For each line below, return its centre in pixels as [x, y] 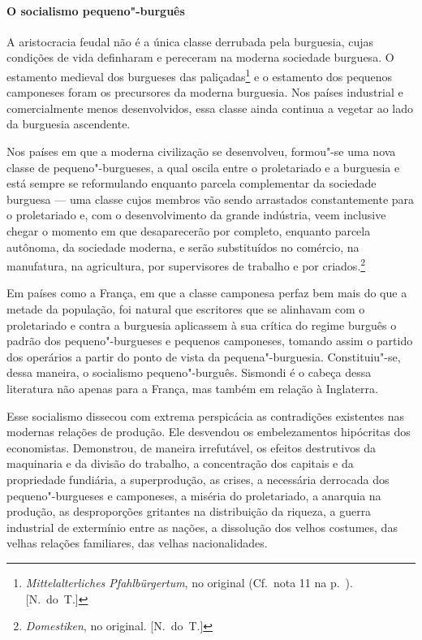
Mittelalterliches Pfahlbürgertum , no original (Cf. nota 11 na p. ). [189, 582]
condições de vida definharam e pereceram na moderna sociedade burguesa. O [200, 57]
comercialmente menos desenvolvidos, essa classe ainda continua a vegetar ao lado [210, 108]
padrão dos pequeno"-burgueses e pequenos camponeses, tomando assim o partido [210, 341]
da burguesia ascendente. [69, 124]
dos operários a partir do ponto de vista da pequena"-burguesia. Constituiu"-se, [204, 356]
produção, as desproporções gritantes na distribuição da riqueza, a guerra [189, 511]
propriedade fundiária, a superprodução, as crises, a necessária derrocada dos [198, 479]
